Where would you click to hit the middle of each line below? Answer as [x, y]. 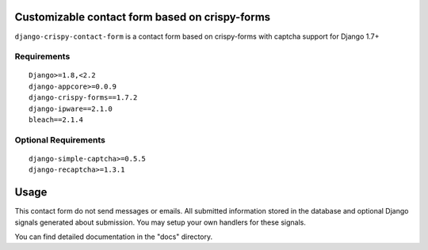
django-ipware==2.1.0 [71, 108]
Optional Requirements [60, 140]
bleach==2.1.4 [56, 120]
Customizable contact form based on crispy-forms [143, 17]
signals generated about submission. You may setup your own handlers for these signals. [160, 222]
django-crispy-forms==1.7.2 [83, 98]
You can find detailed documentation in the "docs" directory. [114, 237]
